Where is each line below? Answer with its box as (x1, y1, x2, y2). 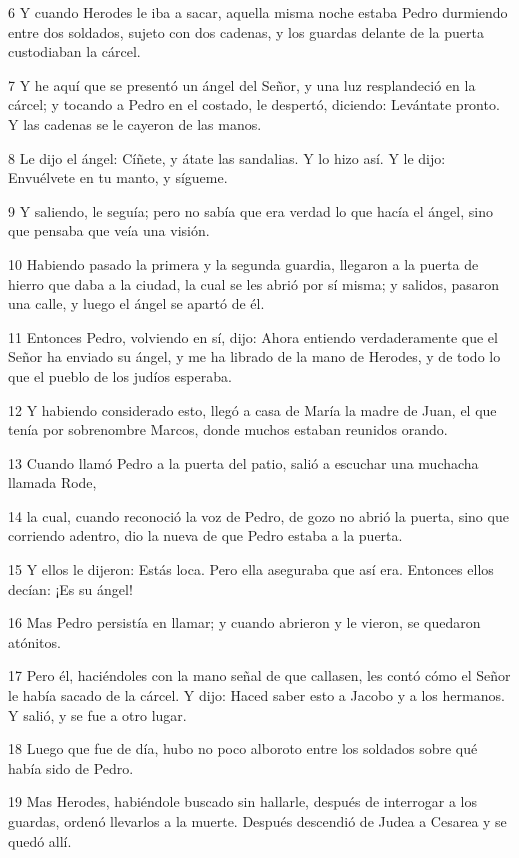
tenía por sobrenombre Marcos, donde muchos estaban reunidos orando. (8, 419, 448, 440)
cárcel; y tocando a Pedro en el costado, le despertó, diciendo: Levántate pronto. (8, 94, 500, 115)
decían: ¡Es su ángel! (8, 578, 133, 599)
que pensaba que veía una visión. (8, 220, 210, 241)
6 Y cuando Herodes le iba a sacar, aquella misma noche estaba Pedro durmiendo (8, 2, 508, 22)
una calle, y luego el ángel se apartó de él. (8, 293, 265, 314)
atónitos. (8, 631, 61, 652)
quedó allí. (8, 830, 72, 851)
